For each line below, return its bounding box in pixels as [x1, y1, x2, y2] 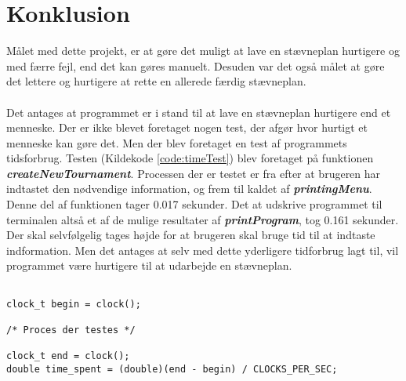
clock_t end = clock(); [6, 350, 130, 362]
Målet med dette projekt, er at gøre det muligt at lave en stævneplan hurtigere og [6, 42, 400, 59]
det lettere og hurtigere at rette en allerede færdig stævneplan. [6, 73, 306, 89]
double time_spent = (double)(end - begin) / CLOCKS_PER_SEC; [6, 363, 338, 375]
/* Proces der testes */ [6, 325, 136, 336]
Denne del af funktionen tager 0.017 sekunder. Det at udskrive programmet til [6, 196, 382, 212]
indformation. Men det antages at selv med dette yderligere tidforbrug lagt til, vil [6, 241, 399, 258]
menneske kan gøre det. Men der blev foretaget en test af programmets [6, 134, 347, 151]
